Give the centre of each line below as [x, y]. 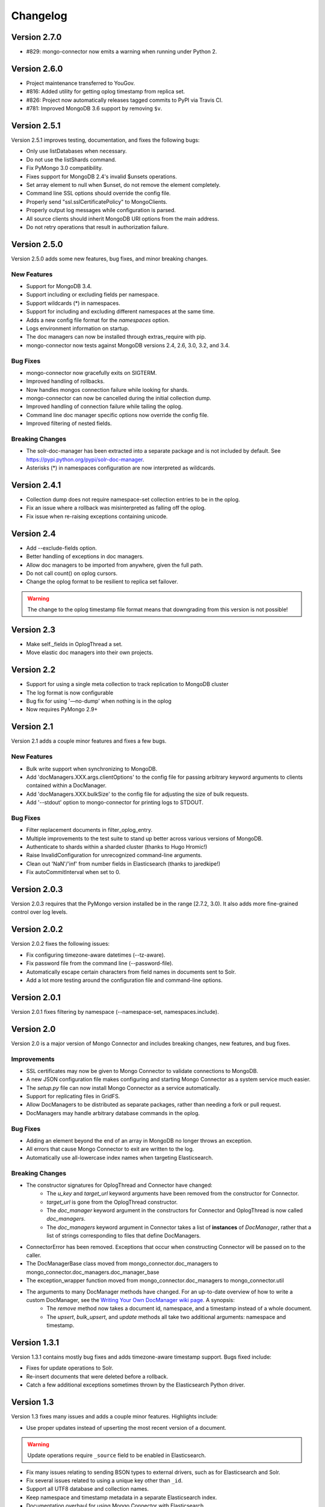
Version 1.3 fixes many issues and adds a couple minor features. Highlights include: [114, 1417]
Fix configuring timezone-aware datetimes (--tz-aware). [96, 955]
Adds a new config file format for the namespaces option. [98, 320]
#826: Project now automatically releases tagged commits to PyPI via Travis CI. [124, 100]
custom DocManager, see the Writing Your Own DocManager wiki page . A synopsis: [130, 1300]
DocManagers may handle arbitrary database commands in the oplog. [113, 1113]
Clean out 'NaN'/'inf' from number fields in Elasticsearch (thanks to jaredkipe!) [123, 864]
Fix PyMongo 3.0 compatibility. [65, 168]
